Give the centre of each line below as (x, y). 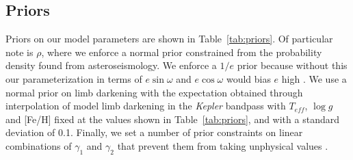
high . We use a (314, 78)
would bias (248, 78)
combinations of (39, 145)
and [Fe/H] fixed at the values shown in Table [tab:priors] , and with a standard (172, 119)
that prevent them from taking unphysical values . (223, 145)
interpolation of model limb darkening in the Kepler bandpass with (146, 106)
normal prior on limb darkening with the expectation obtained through (154, 92)
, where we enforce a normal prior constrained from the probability (182, 52)
